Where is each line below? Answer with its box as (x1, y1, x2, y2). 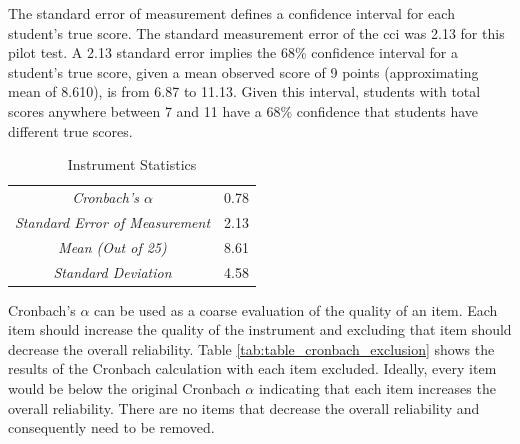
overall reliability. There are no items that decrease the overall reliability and (8, 397, 480, 418)
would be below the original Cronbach (8, 378, 241, 398)
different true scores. (8, 120, 133, 141)
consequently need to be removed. (8, 417, 215, 438)
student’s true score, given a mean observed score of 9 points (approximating (8, 61, 479, 82)
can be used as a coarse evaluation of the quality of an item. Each (94, 299, 498, 320)
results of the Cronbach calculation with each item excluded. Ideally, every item (8, 358, 497, 379)
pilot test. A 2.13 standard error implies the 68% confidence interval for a (8, 42, 459, 63)
